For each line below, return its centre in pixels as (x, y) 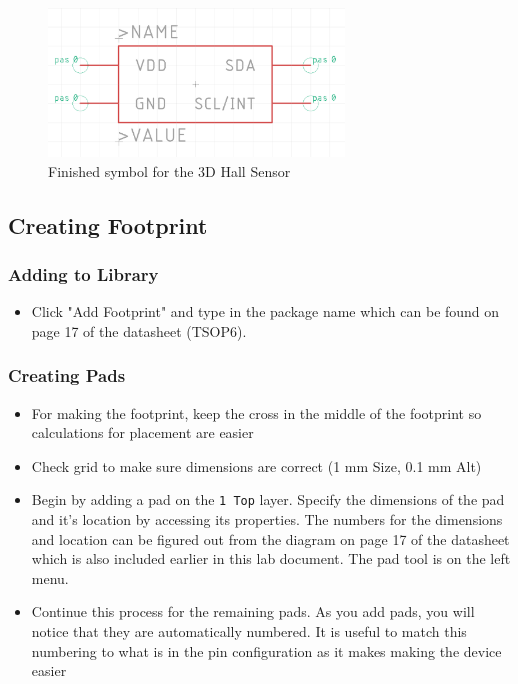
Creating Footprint (108, 224)
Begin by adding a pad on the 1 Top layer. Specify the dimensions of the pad (268, 499)
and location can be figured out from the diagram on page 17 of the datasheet (270, 538)
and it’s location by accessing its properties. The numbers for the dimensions (267, 519)
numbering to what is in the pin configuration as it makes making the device (266, 650)
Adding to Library (83, 273)
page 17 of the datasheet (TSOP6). (139, 330)
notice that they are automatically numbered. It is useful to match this (249, 630)
